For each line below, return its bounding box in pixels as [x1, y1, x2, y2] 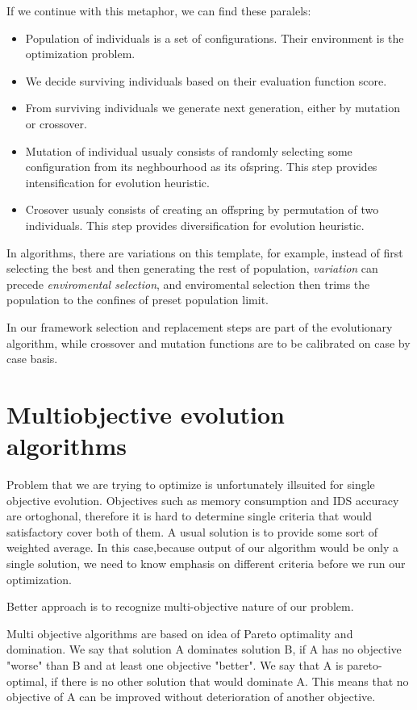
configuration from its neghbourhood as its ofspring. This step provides [25, 158, 377, 175]
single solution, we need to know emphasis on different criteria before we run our [6, 554, 406, 571]
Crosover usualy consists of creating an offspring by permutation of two [25, 201, 379, 218]
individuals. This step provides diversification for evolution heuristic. [25, 216, 365, 233]
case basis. [6, 350, 58, 367]
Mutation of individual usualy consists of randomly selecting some [25, 142, 352, 159]
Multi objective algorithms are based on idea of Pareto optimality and [6, 624, 353, 641]
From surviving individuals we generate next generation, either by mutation [25, 99, 400, 116]
